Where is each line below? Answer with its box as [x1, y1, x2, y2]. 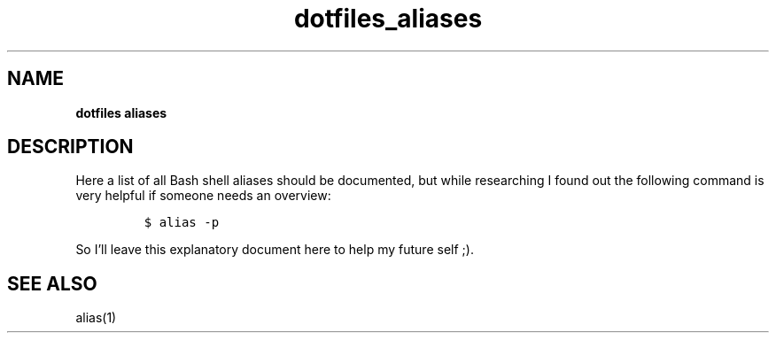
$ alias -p [144, 215, 220, 230]
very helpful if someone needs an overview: [75, 188, 331, 204]
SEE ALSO [7, 272, 97, 295]
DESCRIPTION [7, 135, 134, 158]
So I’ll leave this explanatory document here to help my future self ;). [75, 242, 474, 258]
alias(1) [75, 310, 117, 326]
